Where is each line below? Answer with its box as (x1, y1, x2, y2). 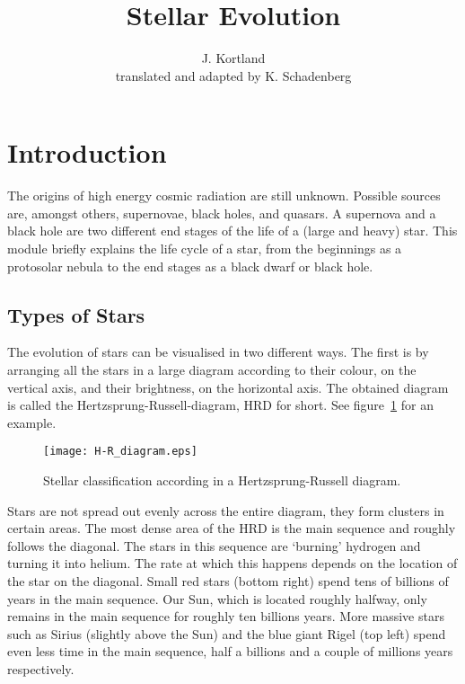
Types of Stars (7, 300, 145, 328)
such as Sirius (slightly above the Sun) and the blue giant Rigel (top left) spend (7, 624, 446, 643)
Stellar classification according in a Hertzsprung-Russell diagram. (43, 471, 401, 490)
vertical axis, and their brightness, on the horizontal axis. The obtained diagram (7, 378, 449, 396)
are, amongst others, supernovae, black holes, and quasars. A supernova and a (7, 203, 436, 222)
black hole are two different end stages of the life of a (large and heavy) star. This (7, 221, 458, 240)
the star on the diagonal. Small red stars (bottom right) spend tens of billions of (7, 572, 449, 591)
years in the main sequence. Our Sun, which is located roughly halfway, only (7, 589, 427, 608)
